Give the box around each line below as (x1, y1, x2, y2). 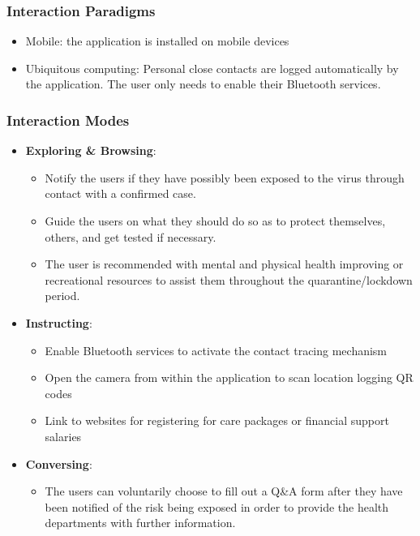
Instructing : (25, 314, 92, 331)
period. (45, 287, 80, 304)
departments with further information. (45, 514, 236, 531)
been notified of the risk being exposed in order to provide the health (45, 498, 389, 515)
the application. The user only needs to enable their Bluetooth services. (25, 75, 381, 92)
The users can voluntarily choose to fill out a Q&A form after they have (45, 482, 403, 500)
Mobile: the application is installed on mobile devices (25, 32, 289, 49)
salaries (45, 427, 82, 444)
